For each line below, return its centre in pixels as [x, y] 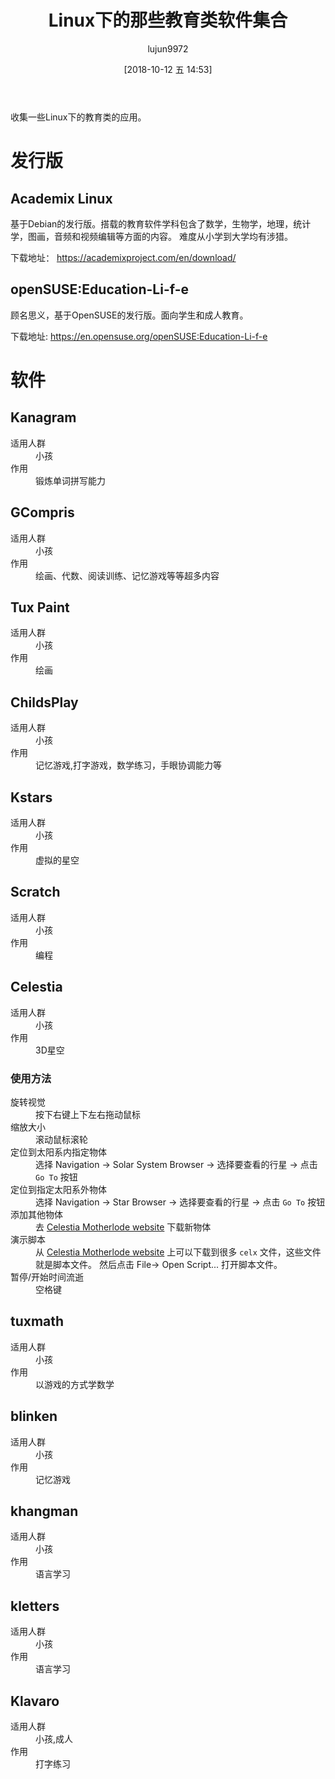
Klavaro [35, 1701]
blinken [34, 1416]
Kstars [31, 797]
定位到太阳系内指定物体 [58, 1152]
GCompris [42, 512]
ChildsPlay [44, 702]
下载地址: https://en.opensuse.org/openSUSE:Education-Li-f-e [139, 336]
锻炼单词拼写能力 [70, 480]
